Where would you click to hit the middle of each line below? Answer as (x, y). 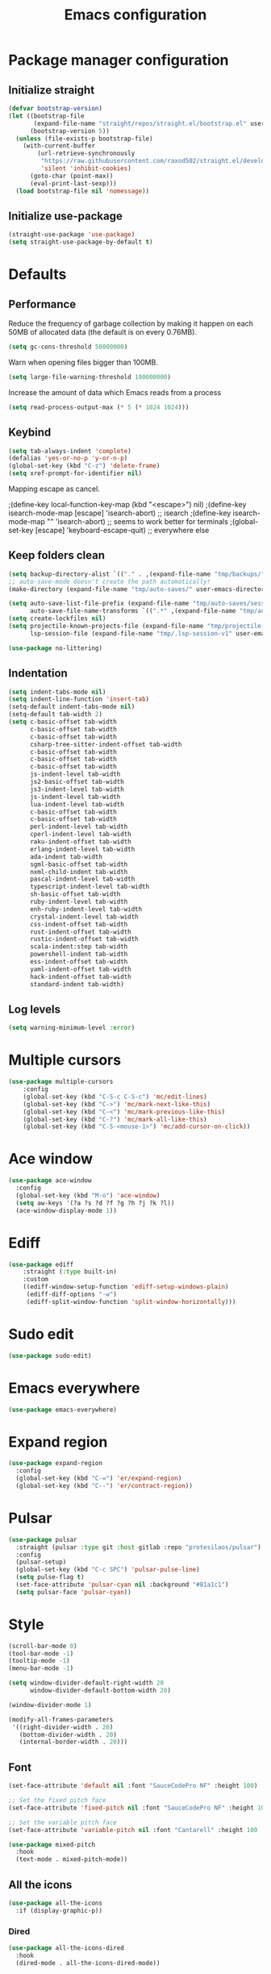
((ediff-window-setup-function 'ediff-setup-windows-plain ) (126, 1287)
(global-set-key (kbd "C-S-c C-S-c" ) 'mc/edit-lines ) (115, 1097)
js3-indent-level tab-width (77, 789)
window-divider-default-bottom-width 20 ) (100, 1691)
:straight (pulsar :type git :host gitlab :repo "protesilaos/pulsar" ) (139, 1547)
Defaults (38, 275)
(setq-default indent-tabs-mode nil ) (72, 707)
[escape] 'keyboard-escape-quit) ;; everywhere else (122, 530)
